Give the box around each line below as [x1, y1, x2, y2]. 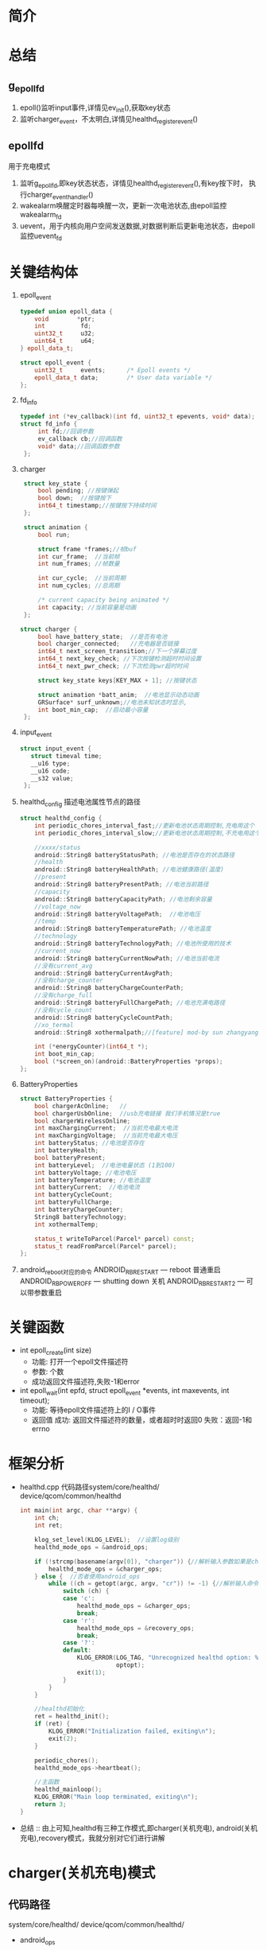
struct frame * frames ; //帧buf [37, 545, 137, 553]
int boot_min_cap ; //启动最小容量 [37, 706, 149, 714]
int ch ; [34, 1514, 60, 1522]
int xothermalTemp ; [34, 1220, 99, 1228]
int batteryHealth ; [34, 1146, 99, 1154]
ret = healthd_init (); [34, 1712, 110, 1721]
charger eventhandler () [26, 189, 94, 201]
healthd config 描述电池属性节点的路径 [19, 797, 141, 808]
